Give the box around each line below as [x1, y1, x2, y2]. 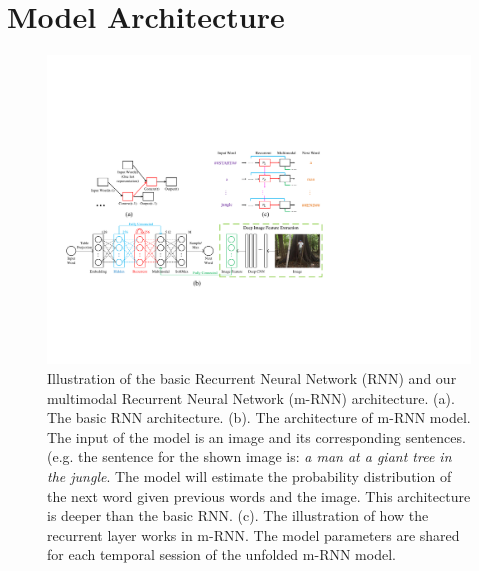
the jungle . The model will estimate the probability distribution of [47, 465, 452, 486]
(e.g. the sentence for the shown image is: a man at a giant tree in [47, 446, 452, 467]
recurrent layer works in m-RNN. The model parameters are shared [47, 524, 460, 545]
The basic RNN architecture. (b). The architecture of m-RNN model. [47, 407, 471, 428]
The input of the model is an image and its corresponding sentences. [47, 426, 466, 447]
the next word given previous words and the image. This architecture [47, 485, 471, 506]
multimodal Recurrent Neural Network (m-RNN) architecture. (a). [47, 387, 455, 408]
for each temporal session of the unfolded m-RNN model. [47, 544, 396, 565]
